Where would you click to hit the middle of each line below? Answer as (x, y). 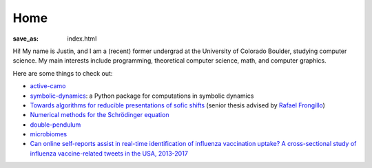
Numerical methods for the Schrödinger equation (100, 115)
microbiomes (49, 134)
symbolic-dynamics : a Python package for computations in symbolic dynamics (142, 96)
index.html (82, 39)
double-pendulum (55, 125)
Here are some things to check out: (63, 73)
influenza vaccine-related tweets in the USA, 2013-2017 (109, 153)
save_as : (26, 39)
